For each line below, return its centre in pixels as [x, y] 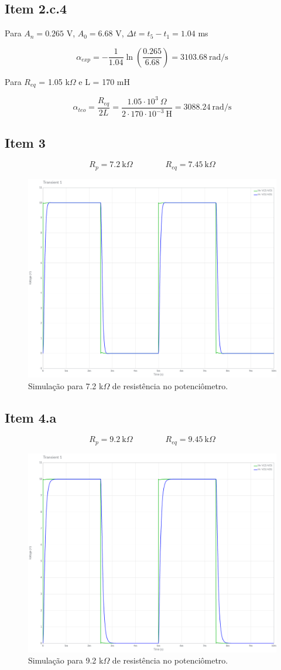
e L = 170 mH [104, 81]
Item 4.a [31, 417]
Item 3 [25, 142]
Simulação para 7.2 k [66, 385]
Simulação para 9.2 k [66, 660]
